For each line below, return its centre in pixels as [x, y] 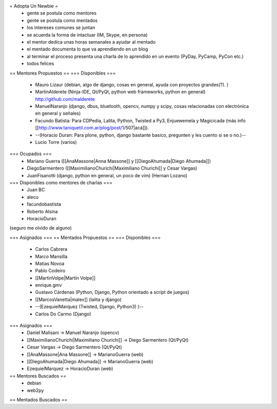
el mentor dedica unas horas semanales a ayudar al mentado [91, 42]
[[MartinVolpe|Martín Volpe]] [65, 278]
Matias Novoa [50, 263]
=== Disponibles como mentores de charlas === [61, 182]
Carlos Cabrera [51, 249]
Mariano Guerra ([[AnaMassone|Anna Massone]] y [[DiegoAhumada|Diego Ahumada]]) [119, 161]
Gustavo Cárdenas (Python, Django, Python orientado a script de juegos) [112, 292]
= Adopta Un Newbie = [34, 6]
